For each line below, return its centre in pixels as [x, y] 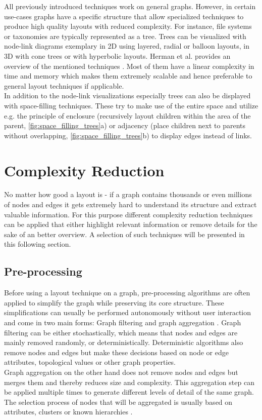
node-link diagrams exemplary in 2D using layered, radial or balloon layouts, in [127, 46]
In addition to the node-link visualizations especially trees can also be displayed [127, 96]
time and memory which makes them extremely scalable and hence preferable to [128, 76]
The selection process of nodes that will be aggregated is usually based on [118, 402]
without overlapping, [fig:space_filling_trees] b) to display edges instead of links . [128, 135]
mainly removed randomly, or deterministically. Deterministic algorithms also [124, 342]
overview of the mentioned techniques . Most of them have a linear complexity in [129, 66]
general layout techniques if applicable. [64, 85]
